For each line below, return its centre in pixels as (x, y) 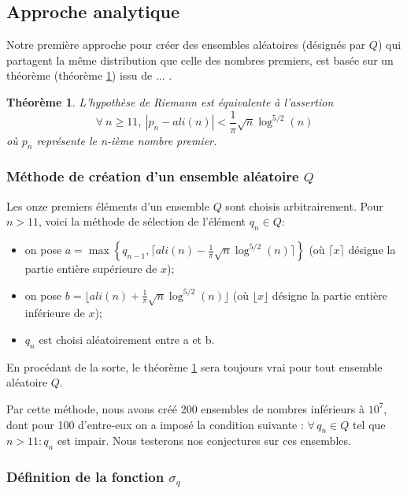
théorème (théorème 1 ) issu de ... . (89, 75)
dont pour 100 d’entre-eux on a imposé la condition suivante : (155, 424)
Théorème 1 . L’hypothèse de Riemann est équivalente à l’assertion (170, 101)
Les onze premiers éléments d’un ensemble (108, 205)
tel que (369, 424)
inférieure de (55, 313)
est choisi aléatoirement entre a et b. (127, 339)
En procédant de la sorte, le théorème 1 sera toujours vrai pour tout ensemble (194, 366)
